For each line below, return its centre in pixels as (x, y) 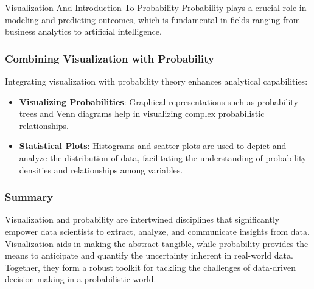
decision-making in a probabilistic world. (81, 279)
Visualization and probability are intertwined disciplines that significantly (142, 219)
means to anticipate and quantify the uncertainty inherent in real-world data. (149, 255)
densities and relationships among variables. (101, 169)
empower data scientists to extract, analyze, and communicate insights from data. (157, 231)
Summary (29, 197)
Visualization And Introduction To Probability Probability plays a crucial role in (156, 7)
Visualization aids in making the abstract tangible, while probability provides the (157, 243)
